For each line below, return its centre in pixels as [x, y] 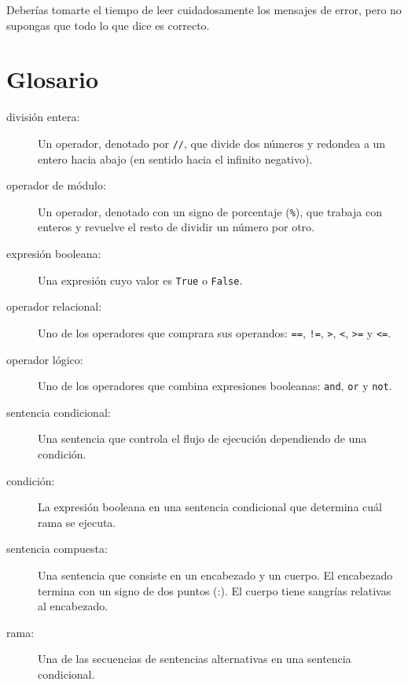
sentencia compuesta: [57, 549]
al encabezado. [73, 606]
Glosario [53, 79]
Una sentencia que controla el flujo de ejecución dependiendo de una [202, 438]
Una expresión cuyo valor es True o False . [140, 280]
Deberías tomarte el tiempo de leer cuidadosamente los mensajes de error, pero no [204, 9]
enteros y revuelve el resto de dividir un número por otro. [176, 227]
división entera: [43, 117]
